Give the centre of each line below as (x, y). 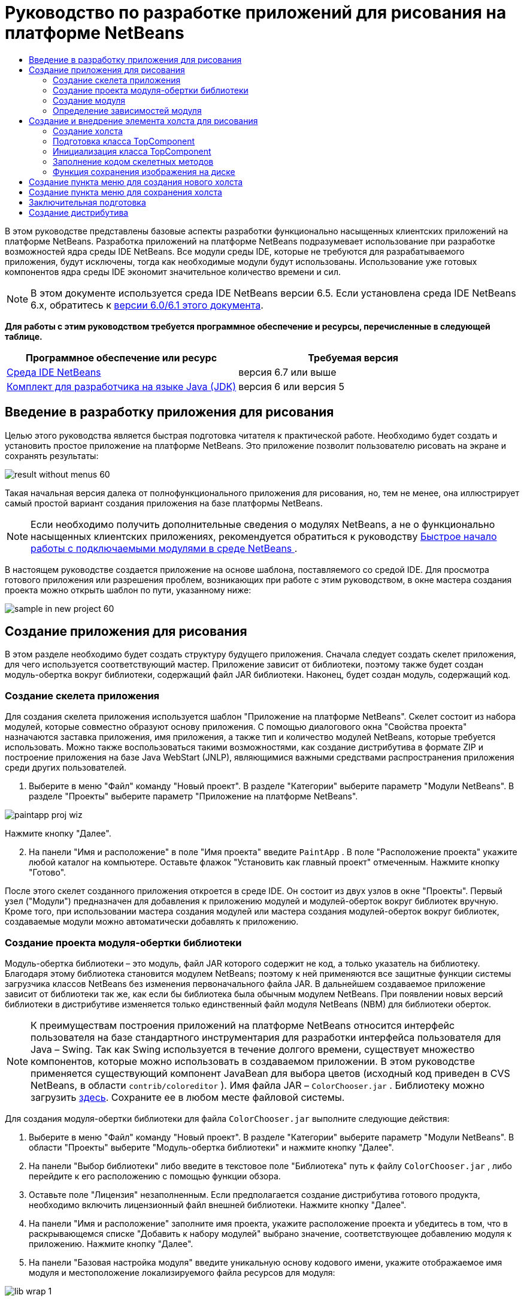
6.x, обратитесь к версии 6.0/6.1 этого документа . (147, 305)
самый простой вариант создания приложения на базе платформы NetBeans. (164, 503)
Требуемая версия (353, 357)
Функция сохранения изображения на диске (144, 171)
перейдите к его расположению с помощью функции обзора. (155, 1176)
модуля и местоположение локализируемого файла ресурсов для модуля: (182, 1272)
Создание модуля (89, 100)
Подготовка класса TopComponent (124, 141)
